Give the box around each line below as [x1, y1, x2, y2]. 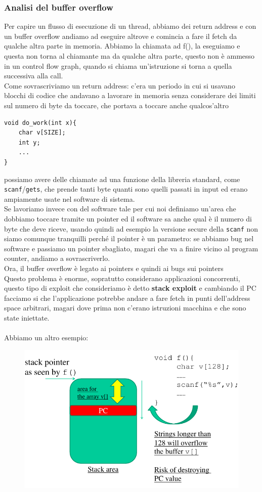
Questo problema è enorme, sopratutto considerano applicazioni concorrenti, [4, 273, 240, 283]
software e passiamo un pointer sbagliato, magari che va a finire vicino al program [4, 243, 258, 253]
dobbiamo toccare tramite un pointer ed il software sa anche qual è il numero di [4, 213, 252, 223]
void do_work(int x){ [4, 119, 77, 126]
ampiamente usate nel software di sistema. [4, 193, 135, 204]
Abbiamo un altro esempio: [4, 332, 89, 343]
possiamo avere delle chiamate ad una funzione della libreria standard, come [4, 173, 240, 184]
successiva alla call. [4, 70, 63, 81]
